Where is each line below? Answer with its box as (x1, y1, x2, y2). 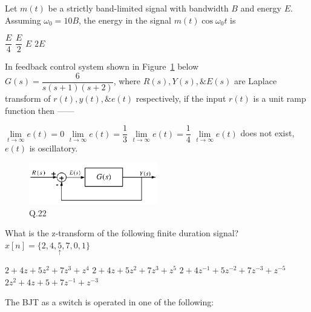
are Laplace (234, 75, 277, 87)
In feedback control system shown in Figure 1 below (5, 60, 199, 73)
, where (113, 75, 141, 87)
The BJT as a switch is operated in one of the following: (5, 296, 214, 308)
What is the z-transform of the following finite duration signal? (5, 227, 239, 239)
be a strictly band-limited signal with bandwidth (48, 2, 229, 14)
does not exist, (240, 127, 295, 139)
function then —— (5, 104, 74, 116)
